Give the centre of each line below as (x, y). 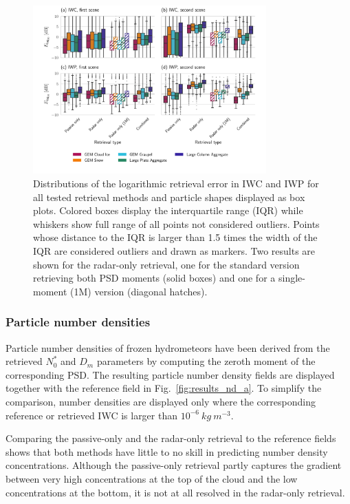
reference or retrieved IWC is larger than (91, 415)
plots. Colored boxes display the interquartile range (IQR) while (168, 210)
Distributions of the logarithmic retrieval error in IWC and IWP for (176, 183)
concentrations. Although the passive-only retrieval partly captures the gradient (174, 465)
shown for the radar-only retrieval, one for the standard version (166, 264)
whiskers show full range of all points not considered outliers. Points (176, 223)
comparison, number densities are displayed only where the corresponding (161, 401)
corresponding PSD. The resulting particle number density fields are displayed (170, 374)
